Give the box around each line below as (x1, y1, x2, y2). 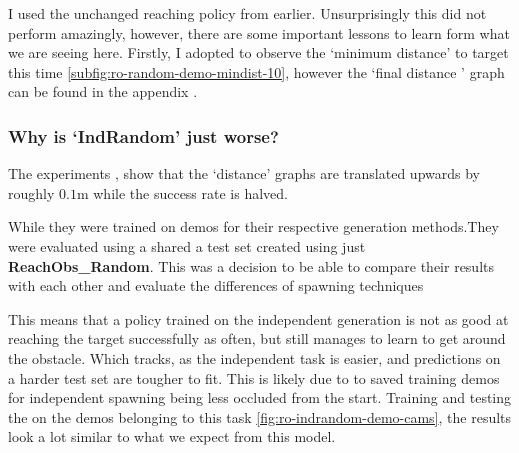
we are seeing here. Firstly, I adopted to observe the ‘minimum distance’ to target (8, 42, 509, 63)
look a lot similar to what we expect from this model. (8, 426, 336, 447)
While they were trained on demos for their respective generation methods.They (8, 216, 499, 237)
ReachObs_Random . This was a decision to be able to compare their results (8, 255, 494, 276)
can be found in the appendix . (8, 81, 198, 102)
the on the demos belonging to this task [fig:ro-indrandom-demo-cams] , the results (8, 406, 512, 427)
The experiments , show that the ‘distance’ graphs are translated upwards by (8, 163, 480, 184)
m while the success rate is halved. (76, 182, 288, 203)
